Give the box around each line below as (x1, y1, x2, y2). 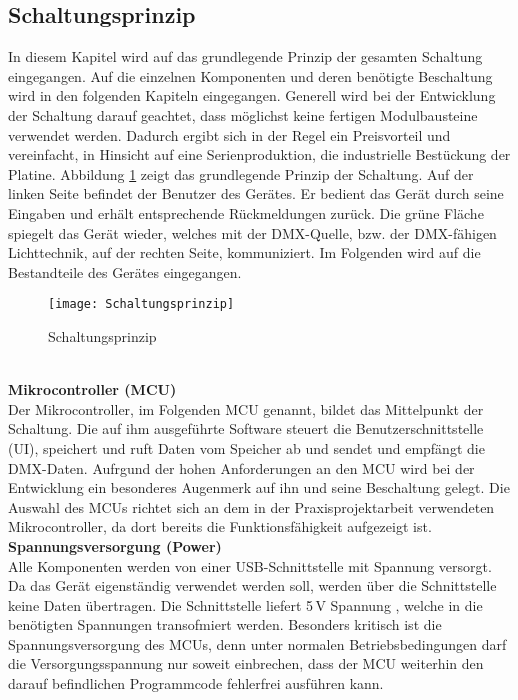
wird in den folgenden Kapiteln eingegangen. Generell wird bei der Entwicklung (8, 85, 496, 106)
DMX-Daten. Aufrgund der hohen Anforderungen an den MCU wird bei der (8, 457, 475, 478)
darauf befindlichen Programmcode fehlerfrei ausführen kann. (8, 673, 384, 694)
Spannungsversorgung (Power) (8, 535, 222, 556)
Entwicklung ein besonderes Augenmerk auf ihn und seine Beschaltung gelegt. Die (8, 477, 510, 498)
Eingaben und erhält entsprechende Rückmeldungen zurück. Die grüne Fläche (8, 202, 484, 223)
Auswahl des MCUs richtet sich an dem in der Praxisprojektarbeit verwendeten (8, 496, 495, 517)
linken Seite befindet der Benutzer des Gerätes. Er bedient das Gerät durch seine (8, 183, 504, 204)
